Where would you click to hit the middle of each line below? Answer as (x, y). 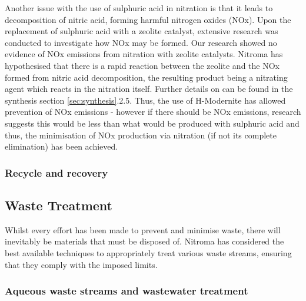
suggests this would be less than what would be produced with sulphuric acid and (152, 123)
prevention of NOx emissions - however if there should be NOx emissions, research (153, 112)
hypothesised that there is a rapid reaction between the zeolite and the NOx (142, 65)
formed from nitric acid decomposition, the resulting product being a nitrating (146, 77)
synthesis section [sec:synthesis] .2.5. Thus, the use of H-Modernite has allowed (145, 100)
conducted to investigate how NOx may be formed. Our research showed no (141, 42)
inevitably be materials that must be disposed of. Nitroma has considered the (144, 241)
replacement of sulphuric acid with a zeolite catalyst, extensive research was (142, 31)
